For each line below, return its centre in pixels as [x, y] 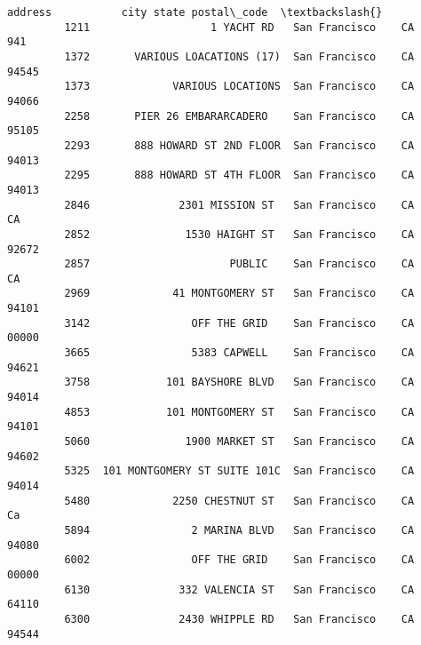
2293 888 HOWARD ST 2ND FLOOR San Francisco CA [239, 145]
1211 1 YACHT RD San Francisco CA [239, 27]
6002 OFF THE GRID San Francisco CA [239, 560]
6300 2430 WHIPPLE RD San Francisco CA [239, 619]
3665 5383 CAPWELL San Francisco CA [239, 353]
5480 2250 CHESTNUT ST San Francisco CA [239, 501]
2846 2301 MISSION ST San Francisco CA [239, 205]
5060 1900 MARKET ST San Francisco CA [239, 442]
